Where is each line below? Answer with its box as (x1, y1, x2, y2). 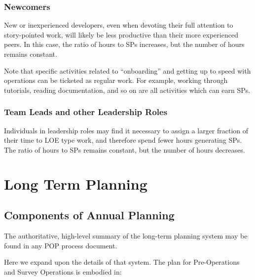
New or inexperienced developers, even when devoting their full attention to (4, 20, 233, 30)
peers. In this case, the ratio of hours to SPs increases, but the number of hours (4, 39, 245, 49)
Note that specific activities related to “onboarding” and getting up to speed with (4, 65, 251, 76)
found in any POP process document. (4, 240, 117, 250)
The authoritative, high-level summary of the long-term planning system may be (4, 230, 248, 240)
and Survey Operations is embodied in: (4, 266, 122, 277)
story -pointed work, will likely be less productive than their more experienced (4, 29, 238, 40)
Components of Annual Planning (4, 207, 175, 223)
